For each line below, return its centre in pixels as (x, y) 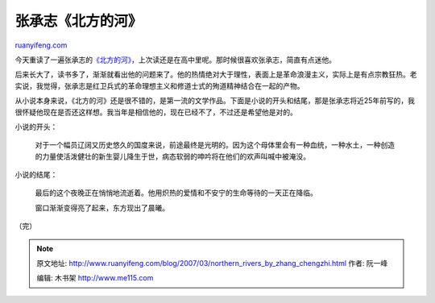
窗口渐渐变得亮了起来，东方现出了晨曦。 (102, 208)
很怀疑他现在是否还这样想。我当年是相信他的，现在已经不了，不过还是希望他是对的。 (156, 112)
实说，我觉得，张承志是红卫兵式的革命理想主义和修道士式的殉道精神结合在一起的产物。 (159, 85)
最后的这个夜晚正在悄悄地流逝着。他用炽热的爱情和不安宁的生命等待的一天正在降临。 (176, 193)
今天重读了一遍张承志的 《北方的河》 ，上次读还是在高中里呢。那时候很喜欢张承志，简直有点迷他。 (175, 60)
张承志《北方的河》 (79, 21)
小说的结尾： (36, 175)
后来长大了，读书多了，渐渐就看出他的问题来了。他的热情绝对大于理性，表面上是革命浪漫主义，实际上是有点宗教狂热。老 (216, 75)
